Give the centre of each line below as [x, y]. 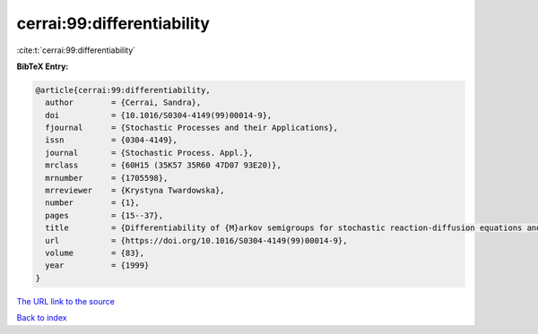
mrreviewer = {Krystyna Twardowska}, [135, 191]
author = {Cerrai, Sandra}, [123, 103]
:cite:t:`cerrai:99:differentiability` [76, 50]
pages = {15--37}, [104, 215]
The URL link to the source [66, 301]
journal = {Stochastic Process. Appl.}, [149, 153]
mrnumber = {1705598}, [107, 178]
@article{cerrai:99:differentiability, [123, 90]
